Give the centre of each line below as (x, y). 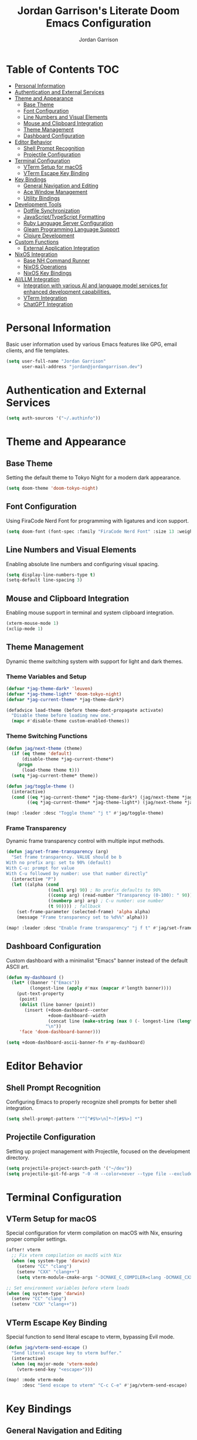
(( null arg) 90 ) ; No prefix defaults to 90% (104, 890)
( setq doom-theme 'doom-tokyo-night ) (52, 489)
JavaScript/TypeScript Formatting (64, 217)
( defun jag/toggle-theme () (40, 786)
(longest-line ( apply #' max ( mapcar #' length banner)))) (101, 988)
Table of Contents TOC (63, 69)
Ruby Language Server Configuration (68, 223)
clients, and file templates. (38, 350)
